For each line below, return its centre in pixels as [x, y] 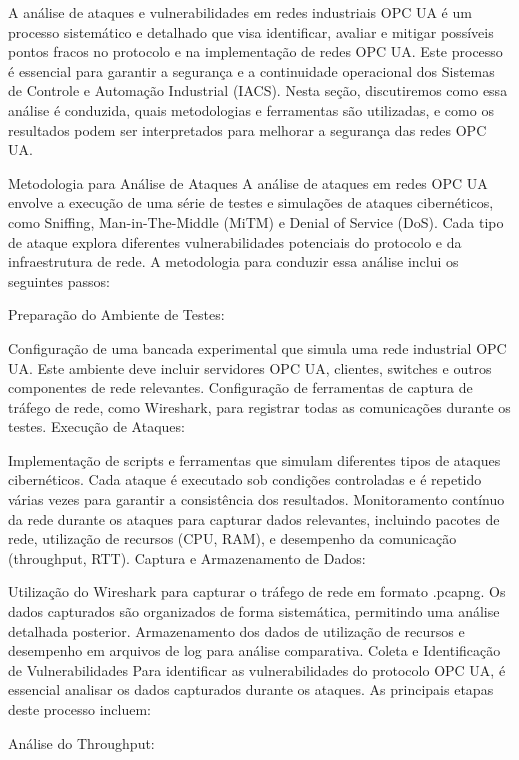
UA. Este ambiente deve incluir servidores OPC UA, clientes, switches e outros [250, 367]
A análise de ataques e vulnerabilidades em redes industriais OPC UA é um [240, 12]
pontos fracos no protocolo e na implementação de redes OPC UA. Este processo [255, 51]
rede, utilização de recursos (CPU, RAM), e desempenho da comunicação [232, 538]
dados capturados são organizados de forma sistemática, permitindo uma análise [254, 611]
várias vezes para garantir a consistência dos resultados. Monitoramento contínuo [256, 499]
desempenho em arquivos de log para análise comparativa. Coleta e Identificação [254, 650]
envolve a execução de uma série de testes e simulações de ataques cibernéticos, [251, 202]
